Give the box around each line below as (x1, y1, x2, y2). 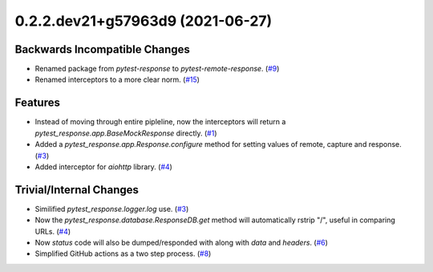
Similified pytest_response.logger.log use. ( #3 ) (34, 204, 189, 213)
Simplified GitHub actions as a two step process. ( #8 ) (34, 249, 212, 258)
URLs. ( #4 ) (34, 226, 71, 236)
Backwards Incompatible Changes (14, 43, 190, 56)
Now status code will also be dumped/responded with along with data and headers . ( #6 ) (34, 237, 329, 247)
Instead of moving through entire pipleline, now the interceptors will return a (34, 117, 286, 127)
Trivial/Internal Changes (14, 183, 140, 197)
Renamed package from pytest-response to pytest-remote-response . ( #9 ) (34, 64, 280, 74)
